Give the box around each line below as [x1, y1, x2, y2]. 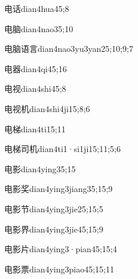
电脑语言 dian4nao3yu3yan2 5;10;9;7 [4, 42, 133, 55]
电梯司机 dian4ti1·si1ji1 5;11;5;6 [4, 142, 121, 155]
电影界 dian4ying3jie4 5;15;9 [4, 222, 103, 235]
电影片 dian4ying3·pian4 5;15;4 [4, 243, 117, 255]
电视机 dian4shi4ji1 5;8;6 [4, 102, 90, 114]
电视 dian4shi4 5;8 [4, 82, 66, 95]
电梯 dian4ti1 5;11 [4, 122, 66, 135]
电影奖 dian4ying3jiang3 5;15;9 [4, 182, 113, 195]
